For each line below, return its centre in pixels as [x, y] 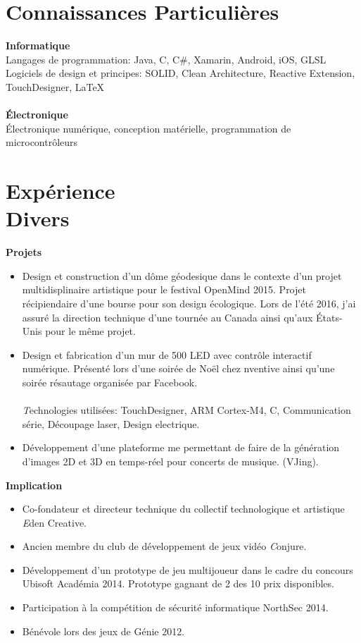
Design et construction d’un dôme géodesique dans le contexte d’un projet [182, 275]
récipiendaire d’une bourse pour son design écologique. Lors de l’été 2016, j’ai [189, 303]
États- [329, 317]
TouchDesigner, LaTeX [55, 86]
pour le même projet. [90, 331]
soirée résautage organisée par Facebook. [110, 382]
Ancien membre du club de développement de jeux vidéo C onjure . [164, 546]
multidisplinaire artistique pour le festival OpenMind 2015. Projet [164, 289]
